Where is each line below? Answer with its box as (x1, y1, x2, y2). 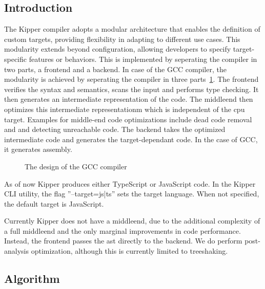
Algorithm (4, 271, 60, 286)
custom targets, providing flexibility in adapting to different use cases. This (4, 33, 240, 44)
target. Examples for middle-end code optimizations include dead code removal (4, 114, 252, 124)
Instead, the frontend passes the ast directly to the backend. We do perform (4, 235, 242, 246)
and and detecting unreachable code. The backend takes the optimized (4, 124, 226, 135)
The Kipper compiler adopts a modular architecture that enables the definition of (4, 24, 260, 34)
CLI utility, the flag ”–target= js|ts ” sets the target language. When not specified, (4, 188, 259, 199)
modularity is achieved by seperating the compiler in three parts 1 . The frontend (4, 74, 259, 84)
